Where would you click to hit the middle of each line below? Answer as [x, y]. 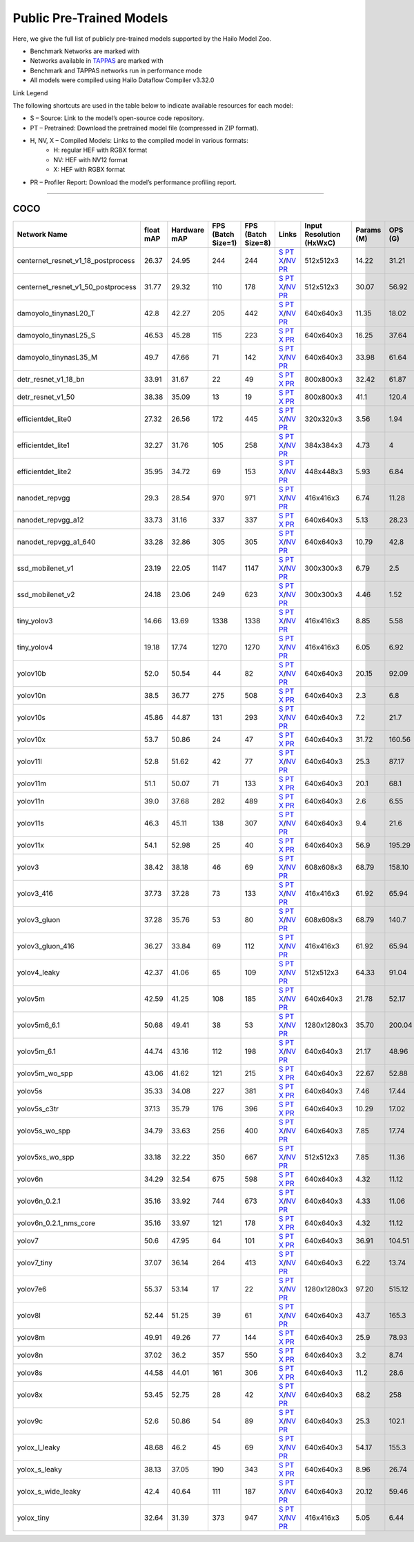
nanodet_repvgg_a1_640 [56, 542]
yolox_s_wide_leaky [49, 1491]
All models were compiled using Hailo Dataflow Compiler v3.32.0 [122, 80]
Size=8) [258, 243]
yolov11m [32, 783]
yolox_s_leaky [39, 1469]
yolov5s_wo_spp [44, 1131]
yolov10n [31, 695]
